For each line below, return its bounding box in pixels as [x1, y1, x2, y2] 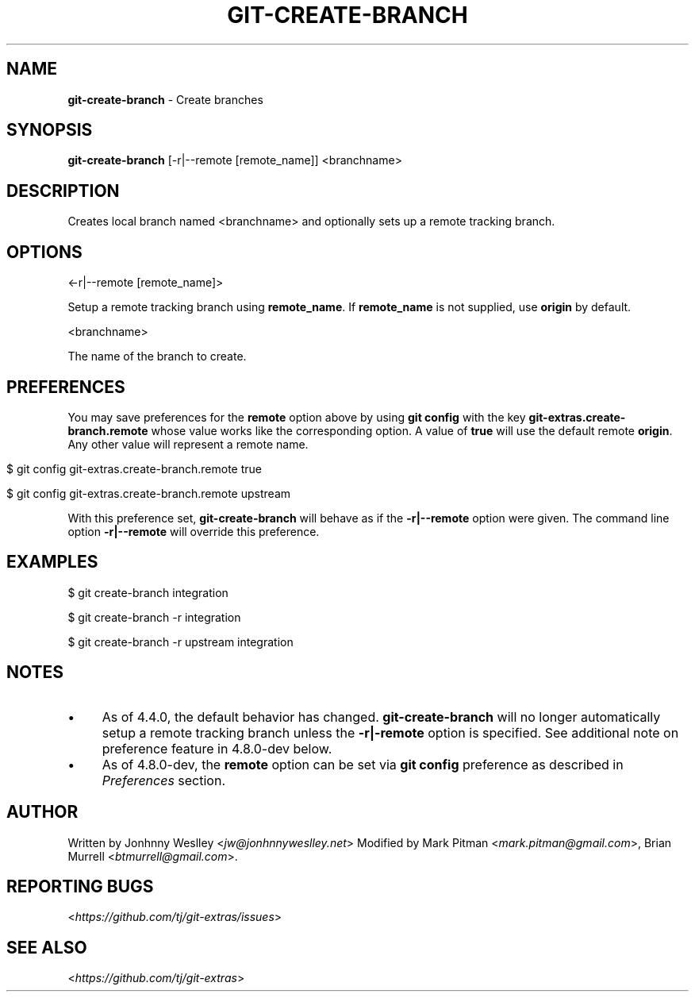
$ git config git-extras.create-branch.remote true [6, 461, 263, 476]
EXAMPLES [6, 552, 98, 572]
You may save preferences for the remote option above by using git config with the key [67, 410, 526, 424]
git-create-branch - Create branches [67, 92, 263, 106]
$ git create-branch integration [67, 585, 228, 599]
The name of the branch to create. [67, 349, 247, 364]
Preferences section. [102, 772, 226, 788]
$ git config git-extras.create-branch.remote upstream [6, 486, 291, 500]
